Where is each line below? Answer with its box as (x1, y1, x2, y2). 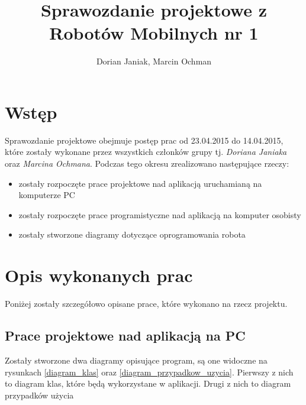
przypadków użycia (5, 388, 74, 401)
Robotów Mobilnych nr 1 (49, 21, 259, 45)
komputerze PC (18, 189, 75, 201)
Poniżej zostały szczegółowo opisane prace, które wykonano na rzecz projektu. (5, 297, 288, 310)
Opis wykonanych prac (5, 263, 193, 287)
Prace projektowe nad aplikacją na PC (5, 326, 246, 345)
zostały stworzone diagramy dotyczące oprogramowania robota (18, 228, 246, 241)
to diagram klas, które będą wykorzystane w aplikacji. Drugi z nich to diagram (5, 377, 291, 390)
